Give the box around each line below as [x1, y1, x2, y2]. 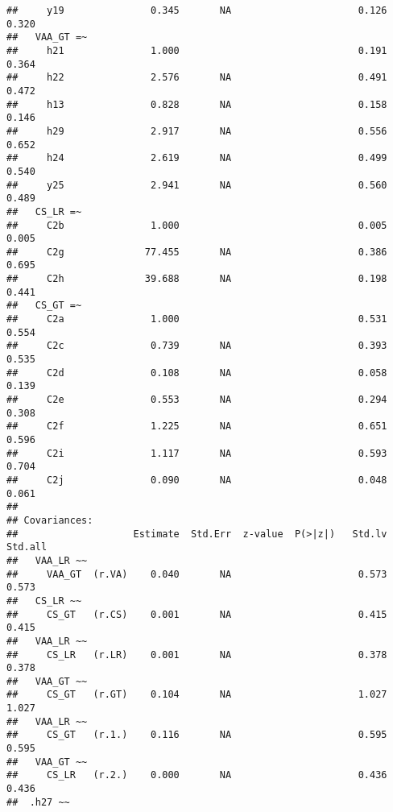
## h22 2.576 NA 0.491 [6, 72, 387, 84]
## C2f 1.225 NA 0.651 [6, 420, 387, 433]
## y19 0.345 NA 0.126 [6, 5, 387, 16]
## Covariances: [6, 514, 93, 526]
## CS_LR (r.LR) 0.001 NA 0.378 [6, 648, 387, 661]
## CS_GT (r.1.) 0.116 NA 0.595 [6, 729, 387, 741]
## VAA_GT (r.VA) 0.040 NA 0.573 [6, 568, 387, 580]
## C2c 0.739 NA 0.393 [6, 340, 387, 352]
